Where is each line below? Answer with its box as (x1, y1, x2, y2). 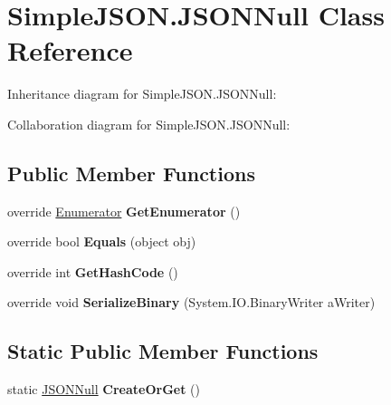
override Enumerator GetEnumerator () (7, 201, 241, 220)
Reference (7, 32, 133, 69)
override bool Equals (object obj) (7, 232, 196, 251)
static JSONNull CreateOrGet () (7, 380, 201, 399)
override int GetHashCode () (7, 262, 178, 281)
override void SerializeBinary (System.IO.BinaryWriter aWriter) (7, 293, 376, 312)
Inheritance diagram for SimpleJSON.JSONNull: (7, 84, 277, 103)
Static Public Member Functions (7, 337, 319, 365)
